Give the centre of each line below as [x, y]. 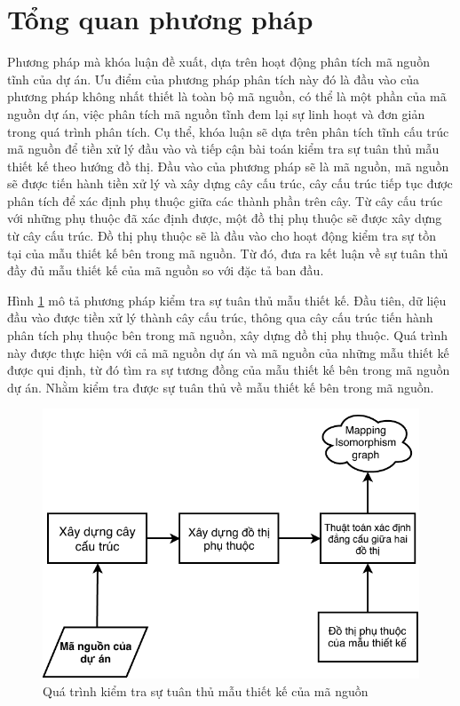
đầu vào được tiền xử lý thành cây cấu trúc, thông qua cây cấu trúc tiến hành [220, 317]
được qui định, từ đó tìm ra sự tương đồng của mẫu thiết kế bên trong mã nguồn [229, 370]
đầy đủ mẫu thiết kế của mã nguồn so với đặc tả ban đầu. [166, 270]
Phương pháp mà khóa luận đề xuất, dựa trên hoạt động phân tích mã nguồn [218, 62]
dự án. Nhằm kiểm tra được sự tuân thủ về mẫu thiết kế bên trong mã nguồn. [221, 387]
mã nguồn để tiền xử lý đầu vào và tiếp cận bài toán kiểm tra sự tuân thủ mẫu [223, 149]
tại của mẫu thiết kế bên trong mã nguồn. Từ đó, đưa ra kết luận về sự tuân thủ [228, 253]
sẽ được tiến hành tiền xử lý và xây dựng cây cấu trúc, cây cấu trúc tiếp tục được [230, 183]
